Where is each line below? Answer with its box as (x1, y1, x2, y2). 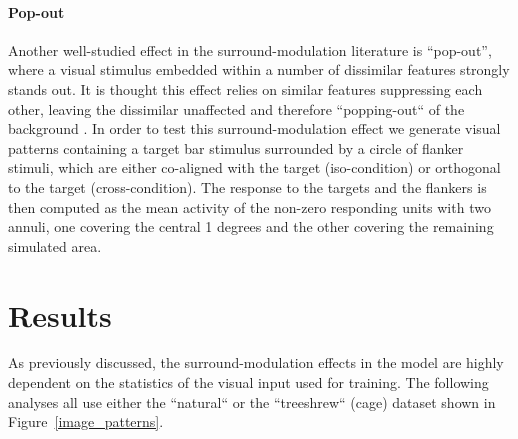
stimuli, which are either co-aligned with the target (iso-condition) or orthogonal (8, 157, 501, 178)
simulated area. (8, 235, 102, 256)
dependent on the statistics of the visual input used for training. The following (8, 372, 489, 393)
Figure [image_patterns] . (8, 411, 164, 432)
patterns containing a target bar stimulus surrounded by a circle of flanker (8, 137, 464, 158)
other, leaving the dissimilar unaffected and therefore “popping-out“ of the (8, 98, 465, 119)
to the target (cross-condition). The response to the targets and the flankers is (8, 176, 487, 197)
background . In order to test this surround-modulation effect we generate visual (8, 118, 501, 139)
